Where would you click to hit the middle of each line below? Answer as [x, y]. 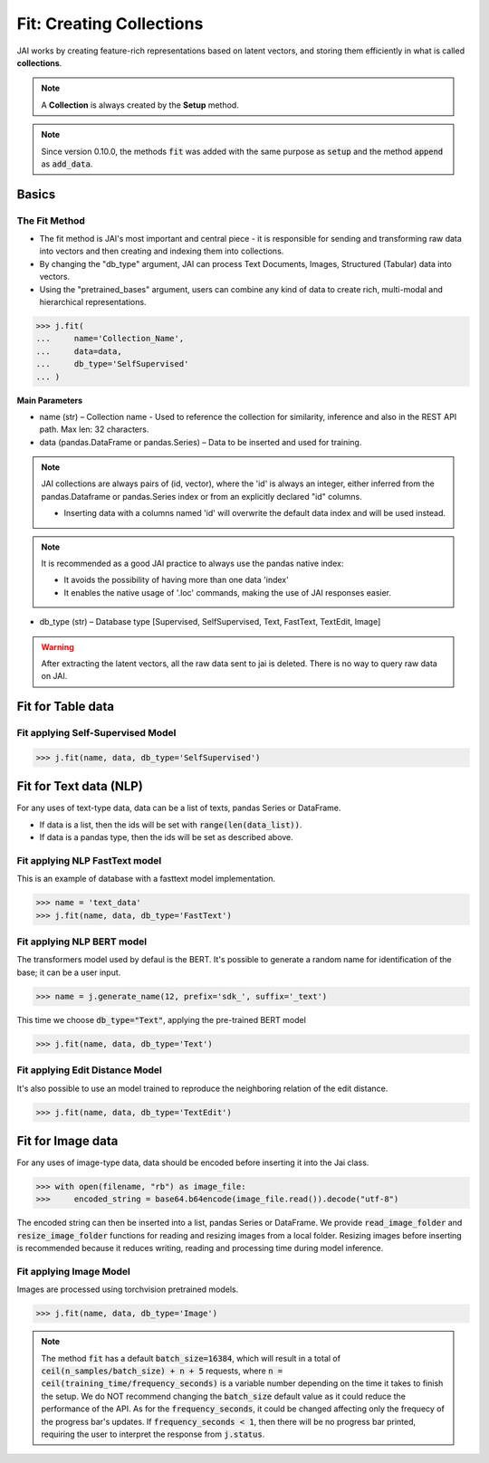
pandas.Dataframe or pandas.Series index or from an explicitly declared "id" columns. [201, 496]
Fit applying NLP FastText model [89, 861]
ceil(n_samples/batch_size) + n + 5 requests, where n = [162, 1371]
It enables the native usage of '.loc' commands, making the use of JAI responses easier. [228, 592]
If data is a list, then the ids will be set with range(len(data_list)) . [171, 825]
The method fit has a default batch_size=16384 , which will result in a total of [191, 1358]
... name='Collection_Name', [110, 339]
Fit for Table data [66, 707]
